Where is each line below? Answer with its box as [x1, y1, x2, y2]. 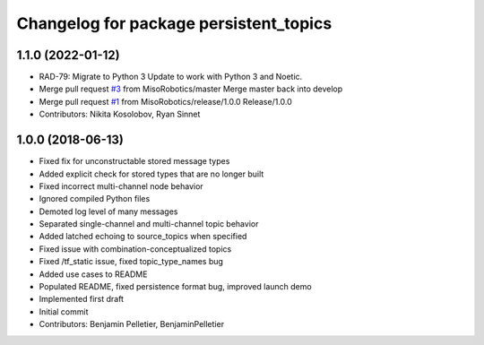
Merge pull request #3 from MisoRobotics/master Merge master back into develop [39, 83, 343, 94]
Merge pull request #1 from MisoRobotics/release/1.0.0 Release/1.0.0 [39, 96, 293, 107]
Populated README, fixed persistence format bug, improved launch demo [39, 281, 313, 292]
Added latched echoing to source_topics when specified [39, 231, 247, 242]
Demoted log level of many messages [39, 206, 178, 217]
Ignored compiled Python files [39, 194, 151, 204]
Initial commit [39, 306, 89, 317]
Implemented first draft [39, 294, 125, 305]
